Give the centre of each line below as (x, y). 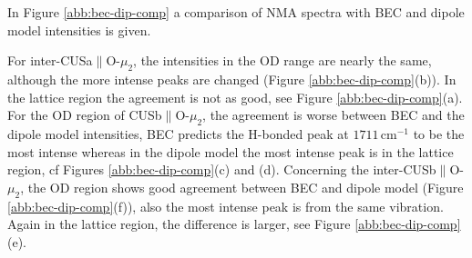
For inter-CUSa (50, 60)
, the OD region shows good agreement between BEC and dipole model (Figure (242, 187)
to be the (439, 133)
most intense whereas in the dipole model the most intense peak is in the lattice (231, 151)
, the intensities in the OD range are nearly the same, (282, 60)
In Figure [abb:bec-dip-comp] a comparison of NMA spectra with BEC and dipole (236, 12)
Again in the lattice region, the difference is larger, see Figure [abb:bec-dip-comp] (234, 224)
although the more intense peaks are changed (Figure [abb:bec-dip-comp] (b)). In (232, 79)
